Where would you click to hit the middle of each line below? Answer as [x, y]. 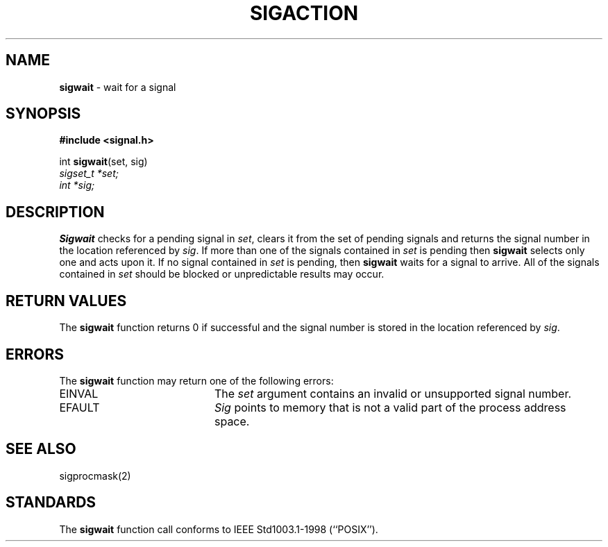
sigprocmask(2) [95, 476]
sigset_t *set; [89, 174]
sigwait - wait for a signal [118, 87]
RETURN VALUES [66, 301]
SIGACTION [304, 13]
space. [232, 421]
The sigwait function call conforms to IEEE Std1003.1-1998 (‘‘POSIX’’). [219, 529]
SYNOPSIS [43, 114]
